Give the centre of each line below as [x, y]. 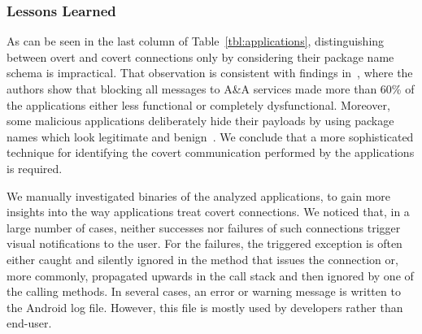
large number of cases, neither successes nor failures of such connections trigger [204, 227]
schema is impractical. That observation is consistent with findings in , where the [210, 73]
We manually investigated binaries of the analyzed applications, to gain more [199, 195]
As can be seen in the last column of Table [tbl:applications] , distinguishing [196, 41]
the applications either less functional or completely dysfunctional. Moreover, [198, 104]
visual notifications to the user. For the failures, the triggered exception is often [204, 243]
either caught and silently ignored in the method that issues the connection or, [202, 259]
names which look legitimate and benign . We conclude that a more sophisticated [210, 136]
